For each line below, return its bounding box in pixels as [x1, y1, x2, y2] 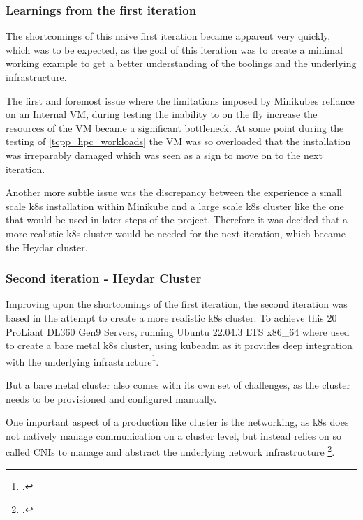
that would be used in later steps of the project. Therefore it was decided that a [6, 212, 348, 227]
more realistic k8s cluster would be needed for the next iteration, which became [6, 225, 346, 240]
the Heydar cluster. [6, 239, 88, 254]
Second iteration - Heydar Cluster [6, 269, 202, 287]
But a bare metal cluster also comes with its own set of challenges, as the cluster [6, 377, 350, 392]
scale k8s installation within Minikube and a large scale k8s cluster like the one [6, 198, 344, 213]
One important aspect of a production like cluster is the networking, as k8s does [6, 415, 349, 429]
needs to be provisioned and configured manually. [6, 391, 217, 406]
